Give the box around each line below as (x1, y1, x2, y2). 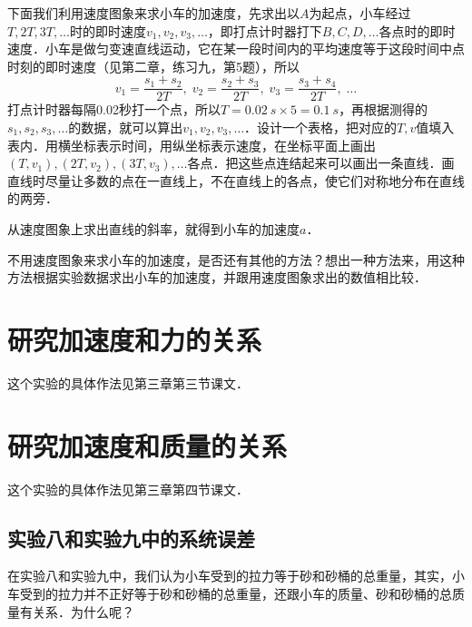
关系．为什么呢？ (32, 602, 134, 621)
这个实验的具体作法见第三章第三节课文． (7, 373, 249, 392)
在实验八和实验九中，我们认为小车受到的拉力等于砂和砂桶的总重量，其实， (7, 566, 452, 585)
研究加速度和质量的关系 (7, 426, 288, 464)
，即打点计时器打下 (207, 21, 322, 40)
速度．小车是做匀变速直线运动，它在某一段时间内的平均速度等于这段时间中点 (7, 39, 465, 58)
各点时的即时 (379, 21, 456, 40)
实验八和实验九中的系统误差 (7, 524, 255, 552)
